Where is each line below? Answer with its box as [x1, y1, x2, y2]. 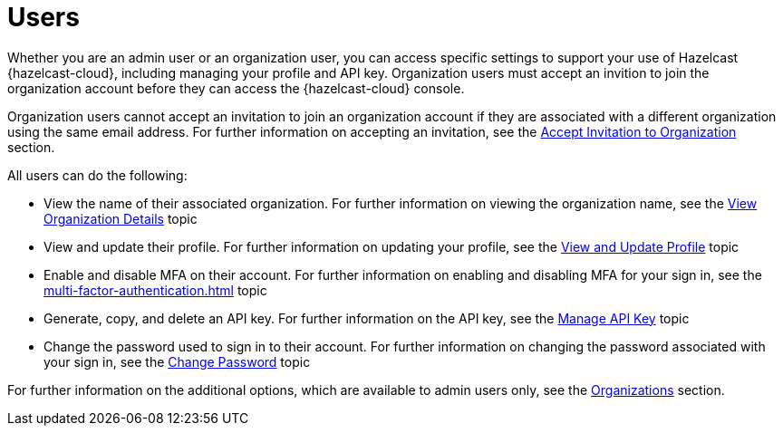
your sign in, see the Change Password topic [43, 353, 311, 370]
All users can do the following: [7, 167, 188, 183]
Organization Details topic [43, 210, 198, 226]
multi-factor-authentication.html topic [43, 282, 267, 298]
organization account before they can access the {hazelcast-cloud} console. [7, 80, 465, 96]
